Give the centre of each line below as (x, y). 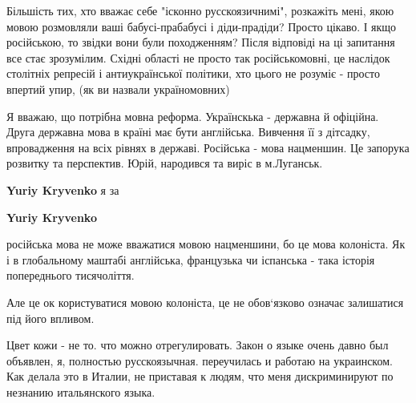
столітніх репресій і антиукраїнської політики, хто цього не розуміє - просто (194, 73)
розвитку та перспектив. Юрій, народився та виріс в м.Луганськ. (165, 163)
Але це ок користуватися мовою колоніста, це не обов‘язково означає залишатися (205, 302)
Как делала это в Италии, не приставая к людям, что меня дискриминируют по (200, 376)
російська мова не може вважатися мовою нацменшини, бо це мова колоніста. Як (206, 244)
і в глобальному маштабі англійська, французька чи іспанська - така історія (191, 259)
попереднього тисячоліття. (71, 275)
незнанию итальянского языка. (81, 391)
